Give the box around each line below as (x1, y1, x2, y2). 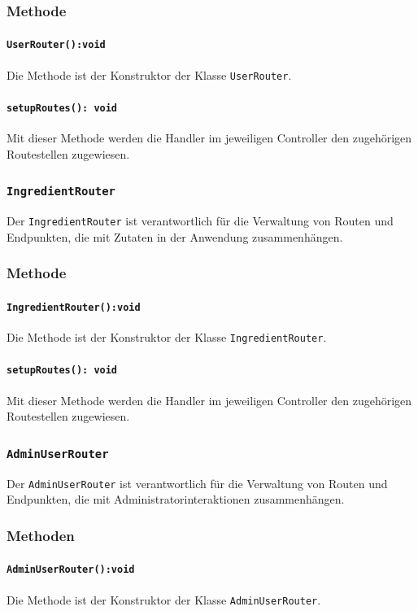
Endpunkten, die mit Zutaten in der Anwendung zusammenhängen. (7, 228, 343, 245)
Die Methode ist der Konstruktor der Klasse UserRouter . (7, 66, 292, 83)
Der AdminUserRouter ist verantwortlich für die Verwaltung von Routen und (7, 474, 388, 491)
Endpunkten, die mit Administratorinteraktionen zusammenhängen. (7, 491, 345, 508)
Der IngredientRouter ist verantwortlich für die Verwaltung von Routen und (7, 212, 394, 229)
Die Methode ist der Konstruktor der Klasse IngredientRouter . (7, 329, 327, 346)
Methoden (7, 525, 75, 545)
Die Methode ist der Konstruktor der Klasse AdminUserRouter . (7, 591, 321, 608)
